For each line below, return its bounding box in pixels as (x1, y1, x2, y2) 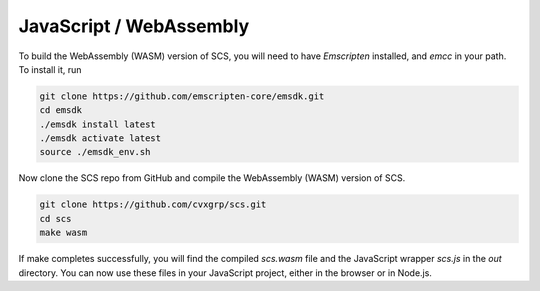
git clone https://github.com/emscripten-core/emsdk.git (39, 90, 325, 102)
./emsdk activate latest (39, 133, 162, 144)
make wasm (39, 227, 88, 239)
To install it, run (18, 63, 82, 75)
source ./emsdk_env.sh (39, 146, 151, 158)
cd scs (39, 213, 72, 224)
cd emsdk (39, 105, 83, 116)
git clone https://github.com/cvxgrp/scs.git (39, 199, 267, 210)
